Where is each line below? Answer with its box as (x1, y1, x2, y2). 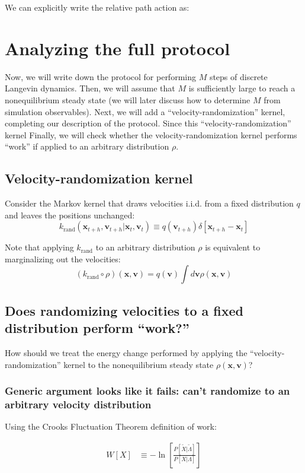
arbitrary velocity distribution (5, 397, 152, 412)
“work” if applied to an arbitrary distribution (5, 140, 169, 153)
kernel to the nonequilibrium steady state (63, 358, 214, 370)
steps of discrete (209, 70, 268, 82)
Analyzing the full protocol (5, 36, 230, 60)
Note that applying (5, 241, 74, 253)
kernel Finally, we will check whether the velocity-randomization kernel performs (5, 128, 297, 141)
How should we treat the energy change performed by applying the (5, 347, 248, 359)
